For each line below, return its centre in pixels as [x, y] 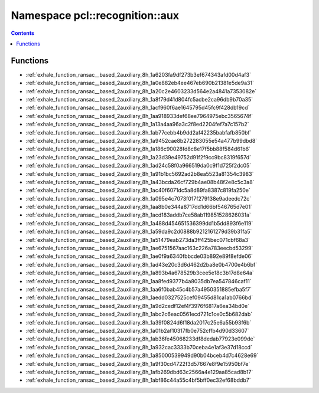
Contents [23, 33]
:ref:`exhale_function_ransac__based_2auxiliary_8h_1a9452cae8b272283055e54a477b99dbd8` [141, 140]
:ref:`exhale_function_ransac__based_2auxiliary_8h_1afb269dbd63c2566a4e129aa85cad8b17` [139, 372]
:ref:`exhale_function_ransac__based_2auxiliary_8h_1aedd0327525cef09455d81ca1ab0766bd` [139, 297]
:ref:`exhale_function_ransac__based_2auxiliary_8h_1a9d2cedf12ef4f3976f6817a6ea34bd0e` [138, 306]
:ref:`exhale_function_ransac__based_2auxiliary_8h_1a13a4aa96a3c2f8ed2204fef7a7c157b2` [137, 125]
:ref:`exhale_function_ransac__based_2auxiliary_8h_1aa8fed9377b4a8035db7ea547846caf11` [139, 281]
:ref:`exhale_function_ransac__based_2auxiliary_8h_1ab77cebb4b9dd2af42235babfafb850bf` [139, 132]
